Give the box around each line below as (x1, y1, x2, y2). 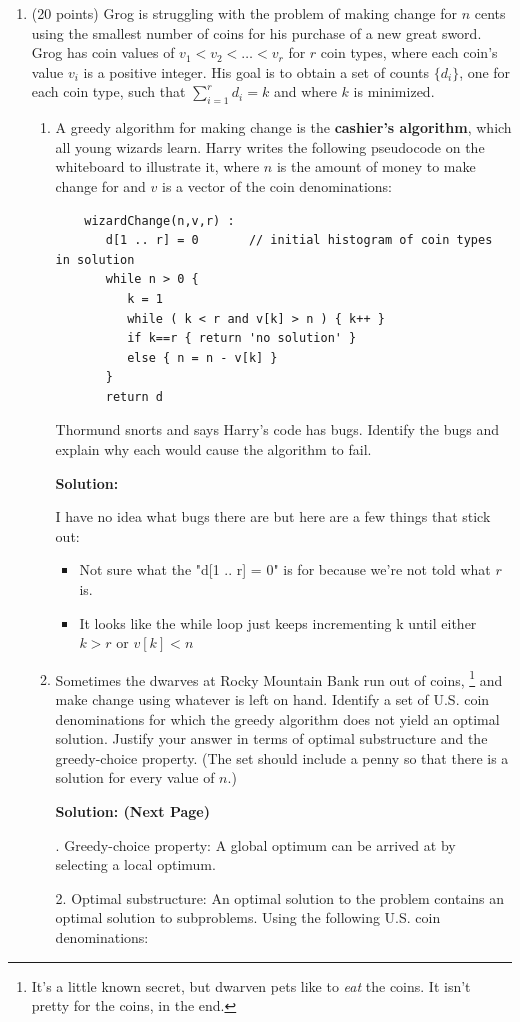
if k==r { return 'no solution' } (127, 331, 357, 346)
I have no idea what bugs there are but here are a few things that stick (55, 506, 491, 527)
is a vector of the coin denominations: (161, 175, 393, 196)
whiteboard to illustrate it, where (55, 156, 260, 177)
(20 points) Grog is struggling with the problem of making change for (31, 3, 457, 23)
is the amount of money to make (276, 156, 476, 177)
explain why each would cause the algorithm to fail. (55, 439, 372, 460)
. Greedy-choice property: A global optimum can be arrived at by (55, 834, 456, 855)
